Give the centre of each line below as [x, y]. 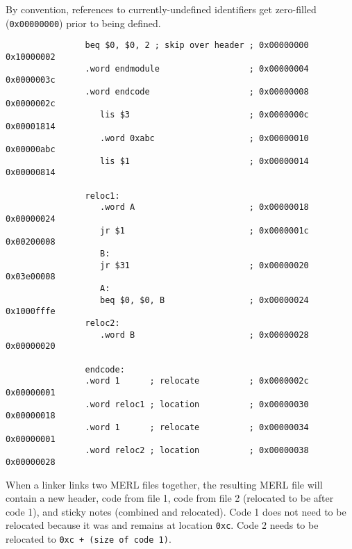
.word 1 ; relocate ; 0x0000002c [197, 381]
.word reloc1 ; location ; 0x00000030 [197, 404]
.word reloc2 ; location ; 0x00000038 [197, 451]
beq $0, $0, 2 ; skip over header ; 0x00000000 [197, 46]
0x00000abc [31, 150]
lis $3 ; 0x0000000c [204, 115]
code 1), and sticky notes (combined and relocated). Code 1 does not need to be [176, 511]
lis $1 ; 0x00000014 [204, 161]
